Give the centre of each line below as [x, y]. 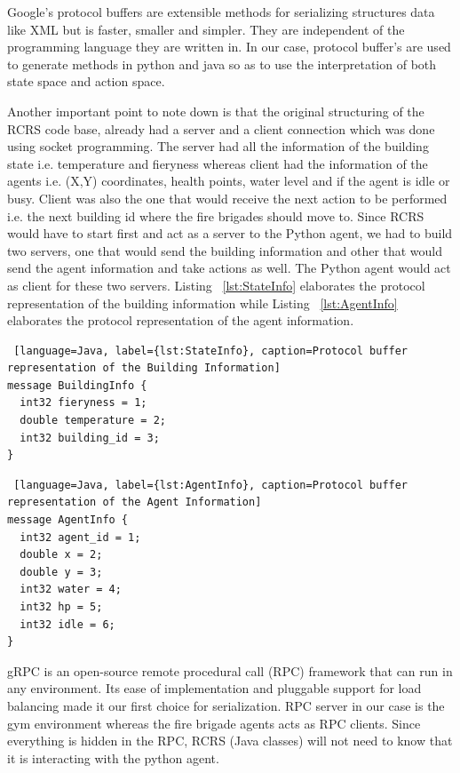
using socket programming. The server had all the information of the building [218, 146]
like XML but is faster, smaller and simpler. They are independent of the [206, 29]
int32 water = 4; [71, 590]
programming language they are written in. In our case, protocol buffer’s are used [229, 47]
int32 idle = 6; [67, 624]
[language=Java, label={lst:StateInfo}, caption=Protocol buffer [211, 351]
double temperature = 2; [93, 421]
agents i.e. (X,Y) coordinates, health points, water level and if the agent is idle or [229, 181]
